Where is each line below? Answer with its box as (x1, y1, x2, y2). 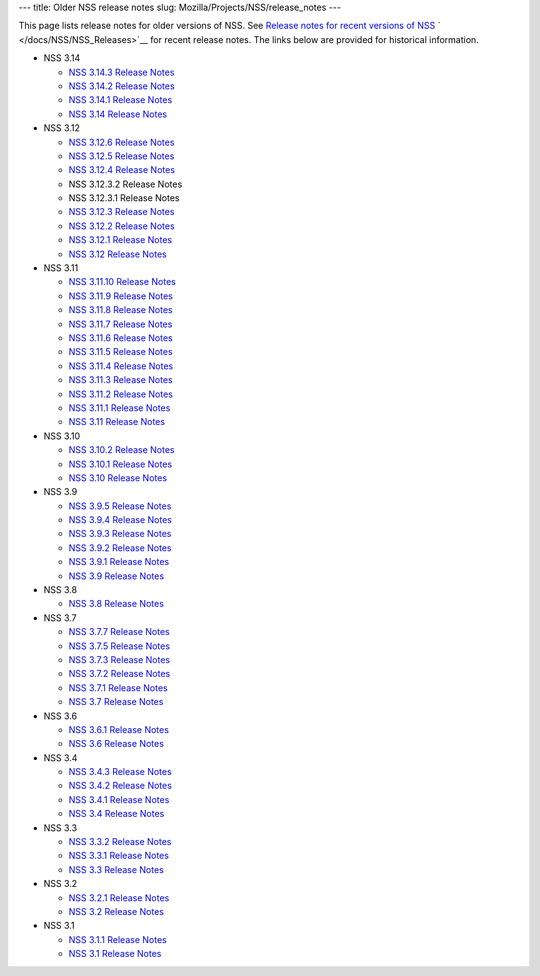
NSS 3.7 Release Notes (68, 696, 164, 708)
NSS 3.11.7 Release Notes (68, 318, 173, 330)
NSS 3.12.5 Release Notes (68, 150, 175, 162)
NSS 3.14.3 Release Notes (68, 66, 175, 78)
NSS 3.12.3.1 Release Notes (68, 192, 180, 204)
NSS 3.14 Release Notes (68, 108, 168, 120)
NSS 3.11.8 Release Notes (68, 304, 174, 316)
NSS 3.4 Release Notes (68, 808, 165, 820)
